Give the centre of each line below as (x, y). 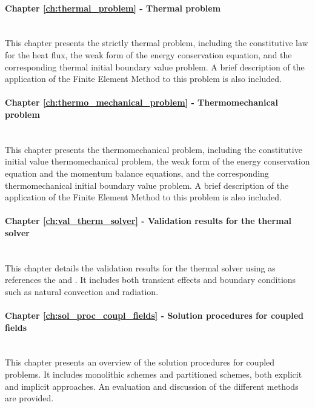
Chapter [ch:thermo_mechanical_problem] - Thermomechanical (141, 102)
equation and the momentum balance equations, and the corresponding (137, 173)
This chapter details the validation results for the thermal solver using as (140, 267)
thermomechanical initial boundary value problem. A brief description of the (147, 185)
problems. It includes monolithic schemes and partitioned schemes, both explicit (154, 374)
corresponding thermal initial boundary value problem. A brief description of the (155, 66)
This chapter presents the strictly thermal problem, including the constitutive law (157, 43)
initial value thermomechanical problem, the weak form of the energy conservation (157, 161)
